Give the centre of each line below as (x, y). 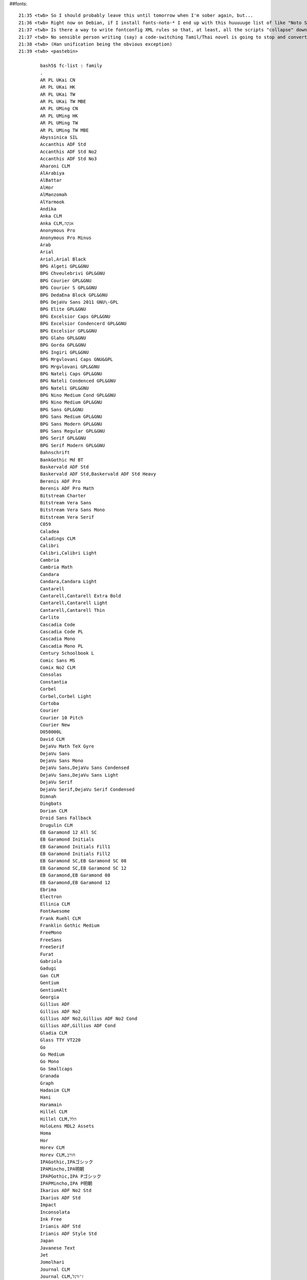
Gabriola (51, 961)
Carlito (50, 617)
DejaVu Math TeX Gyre (67, 746)
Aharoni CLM (55, 166)
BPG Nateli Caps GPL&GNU (71, 374)
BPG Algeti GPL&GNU (64, 266)
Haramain (51, 1104)
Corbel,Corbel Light (66, 696)
